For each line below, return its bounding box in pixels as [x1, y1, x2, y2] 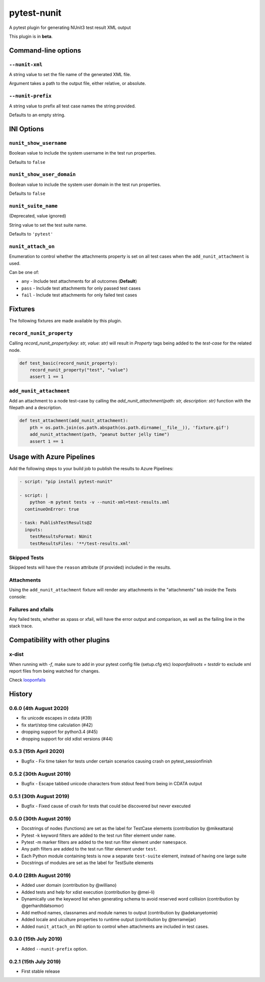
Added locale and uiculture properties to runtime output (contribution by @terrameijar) [21, 917, 196, 923]
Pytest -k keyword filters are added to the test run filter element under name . [21, 832, 176, 838]
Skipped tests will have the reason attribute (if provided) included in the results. [9, 564, 171, 570]
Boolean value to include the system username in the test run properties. [9, 150, 157, 156]
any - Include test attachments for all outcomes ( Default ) [21, 278, 137, 284]
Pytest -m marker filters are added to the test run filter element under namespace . [21, 839, 187, 845]
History [9, 690, 33, 698]
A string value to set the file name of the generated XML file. [9, 72, 132, 78]
